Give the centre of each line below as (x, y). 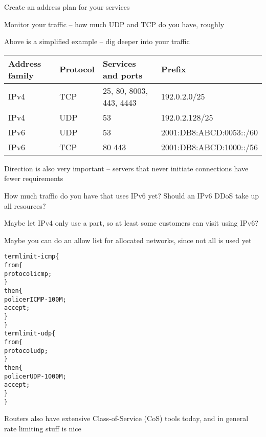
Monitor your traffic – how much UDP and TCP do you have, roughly (114, 24)
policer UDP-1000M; (35, 376)
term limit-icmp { (32, 257)
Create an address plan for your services (67, 7)
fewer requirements (34, 178)
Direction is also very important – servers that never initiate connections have (126, 168)
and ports (123, 75)
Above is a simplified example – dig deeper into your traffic (97, 41)
